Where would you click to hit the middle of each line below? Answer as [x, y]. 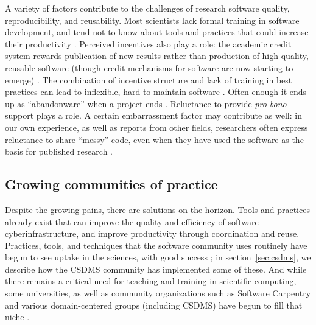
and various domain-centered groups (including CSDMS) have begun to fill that [154, 305]
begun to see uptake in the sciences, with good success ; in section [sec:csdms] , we [158, 257]
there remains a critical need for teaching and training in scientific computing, [151, 281]
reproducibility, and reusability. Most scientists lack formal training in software [152, 20]
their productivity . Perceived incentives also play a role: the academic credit [148, 44]
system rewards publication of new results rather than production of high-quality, [157, 56]
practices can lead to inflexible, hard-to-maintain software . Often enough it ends [156, 92]
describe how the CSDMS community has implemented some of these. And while [156, 269]
